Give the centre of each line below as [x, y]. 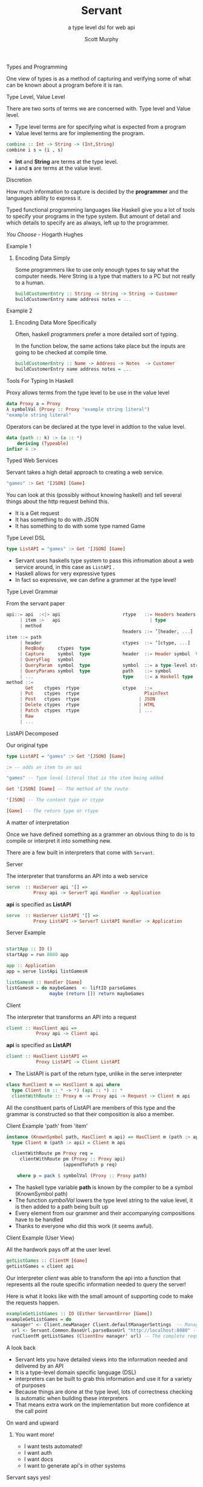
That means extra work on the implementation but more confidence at [102, 1404]
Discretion [19, 180]
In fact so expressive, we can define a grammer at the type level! [95, 580]
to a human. [30, 282]
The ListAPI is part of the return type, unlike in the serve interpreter [98, 1074]
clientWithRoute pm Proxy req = [53, 1153]
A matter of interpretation [38, 822]
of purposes [30, 1385]
